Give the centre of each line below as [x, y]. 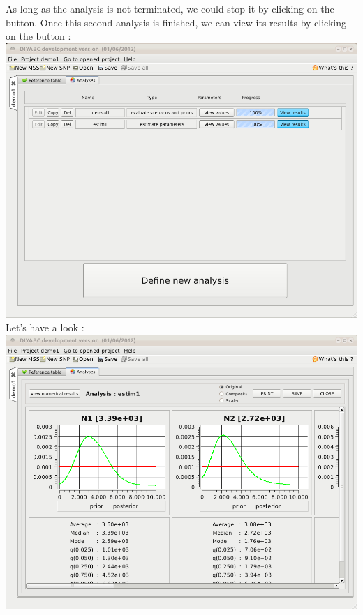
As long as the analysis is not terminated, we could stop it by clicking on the [170, 8]
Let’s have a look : [45, 327]
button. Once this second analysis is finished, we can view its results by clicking [176, 22]
